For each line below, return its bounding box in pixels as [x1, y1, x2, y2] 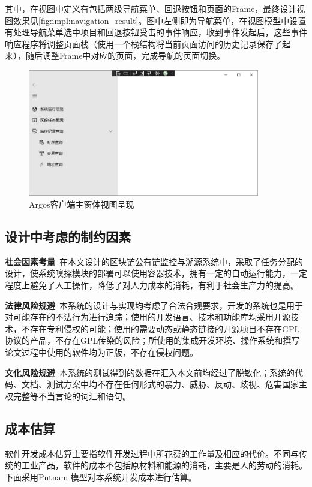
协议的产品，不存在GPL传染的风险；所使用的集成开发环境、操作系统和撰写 [5, 334, 300, 347]
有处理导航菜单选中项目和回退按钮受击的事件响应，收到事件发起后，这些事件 [5, 26, 307, 38]
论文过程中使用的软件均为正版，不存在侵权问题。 [5, 345, 198, 358]
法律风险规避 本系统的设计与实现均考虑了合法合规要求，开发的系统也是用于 [5, 299, 303, 311]
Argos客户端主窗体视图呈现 [29, 198, 134, 211]
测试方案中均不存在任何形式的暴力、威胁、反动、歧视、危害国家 [46, 378, 299, 390]
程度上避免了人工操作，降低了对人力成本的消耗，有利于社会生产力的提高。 [5, 279, 299, 291]
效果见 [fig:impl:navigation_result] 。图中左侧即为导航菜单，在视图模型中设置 [13, 14, 307, 26]
